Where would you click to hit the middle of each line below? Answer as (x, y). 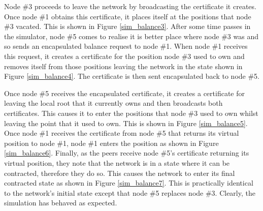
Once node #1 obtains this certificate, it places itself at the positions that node (128, 16)
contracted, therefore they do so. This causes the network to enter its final (120, 173)
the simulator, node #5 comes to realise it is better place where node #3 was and (131, 36)
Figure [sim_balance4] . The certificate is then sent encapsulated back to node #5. (132, 76)
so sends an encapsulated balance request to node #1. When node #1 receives (126, 46)
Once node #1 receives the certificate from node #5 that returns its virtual (122, 133)
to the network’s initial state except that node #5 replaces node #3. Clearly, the (130, 192)
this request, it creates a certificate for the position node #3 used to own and (124, 56)
